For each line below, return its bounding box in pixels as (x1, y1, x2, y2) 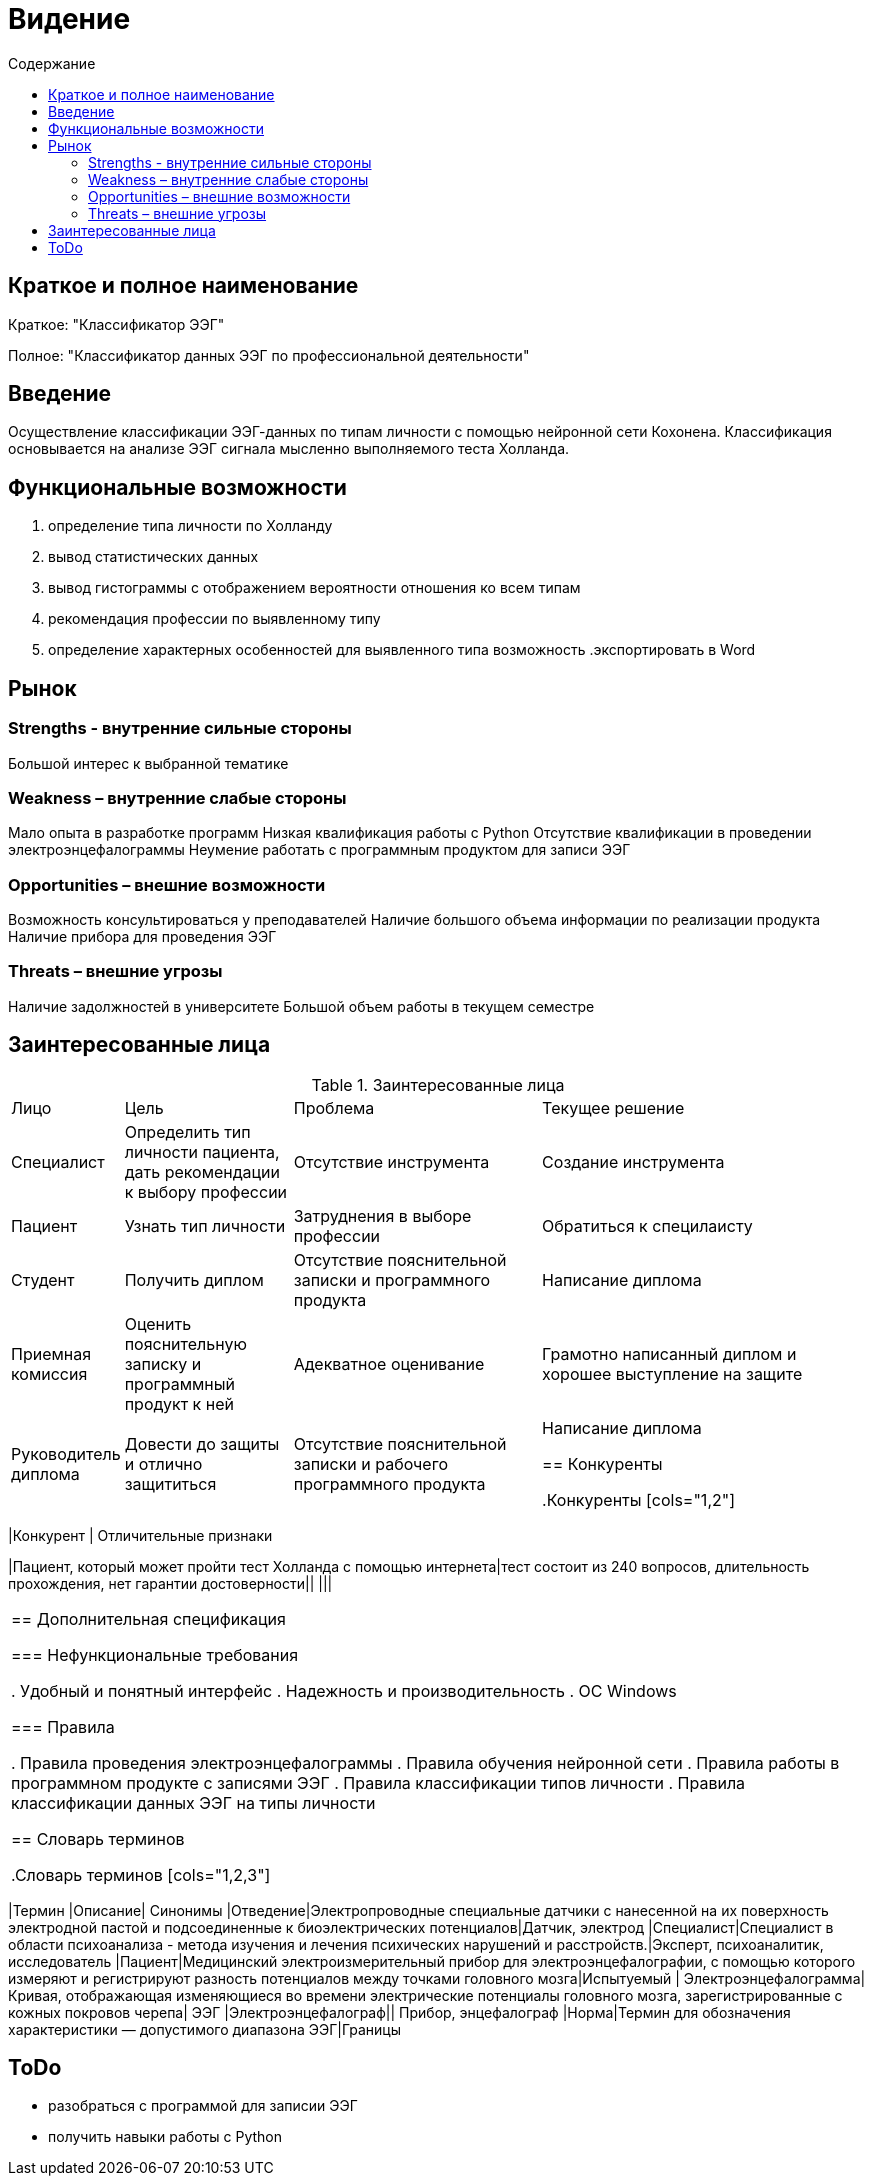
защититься (124, 1473, 217, 1494)
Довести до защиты (124, 1433, 280, 1454)
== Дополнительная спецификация (11, 1608, 286, 1629)
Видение (8, 2, 131, 36)
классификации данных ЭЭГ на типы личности (11, 1792, 376, 1813)
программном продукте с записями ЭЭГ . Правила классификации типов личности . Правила (11, 1772, 746, 1793)
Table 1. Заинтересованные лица (311, 1074, 565, 1095)
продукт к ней (124, 1393, 234, 1414)
